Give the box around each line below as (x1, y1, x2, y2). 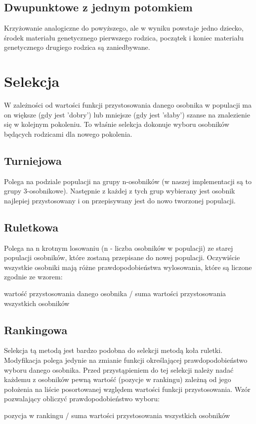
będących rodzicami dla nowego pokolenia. (4, 128, 132, 139)
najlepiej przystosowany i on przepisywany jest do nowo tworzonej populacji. (4, 195, 236, 205)
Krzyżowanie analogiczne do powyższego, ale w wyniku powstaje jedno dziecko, (4, 23, 244, 33)
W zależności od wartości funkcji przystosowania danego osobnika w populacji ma (4, 100, 252, 110)
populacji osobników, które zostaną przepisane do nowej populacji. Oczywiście (4, 252, 240, 263)
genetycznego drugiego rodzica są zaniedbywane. (4, 42, 150, 52)
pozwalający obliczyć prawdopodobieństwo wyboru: (4, 393, 160, 404)
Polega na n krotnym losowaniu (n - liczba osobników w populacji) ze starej (4, 242, 233, 253)
